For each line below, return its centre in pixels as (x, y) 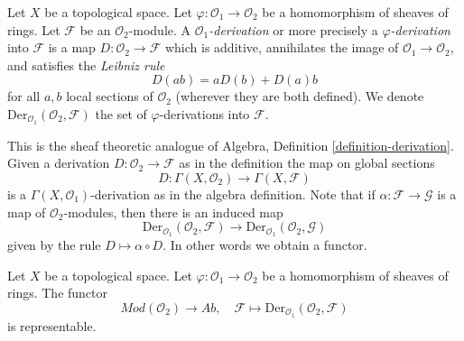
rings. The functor (58, 293)
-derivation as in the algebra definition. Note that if (233, 194)
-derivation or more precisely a (293, 29)
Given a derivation (59, 163)
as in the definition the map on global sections (307, 163)
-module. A (160, 29)
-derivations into (204, 113)
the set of (121, 113)
